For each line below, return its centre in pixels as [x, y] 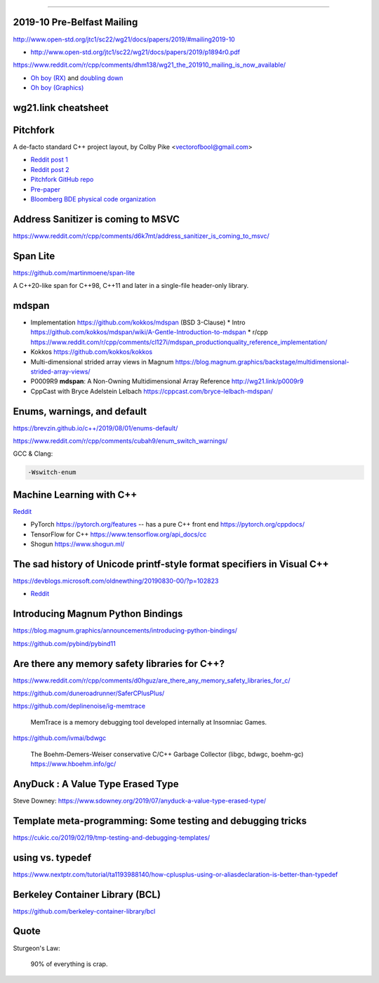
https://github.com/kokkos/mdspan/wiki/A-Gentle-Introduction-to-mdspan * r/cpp [149, 332]
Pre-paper [46, 189]
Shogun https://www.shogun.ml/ [78, 544]
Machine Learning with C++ [75, 495]
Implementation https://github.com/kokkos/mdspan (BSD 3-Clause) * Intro [138, 322]
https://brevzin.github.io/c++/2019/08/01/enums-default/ [95, 428]
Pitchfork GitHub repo [62, 180]
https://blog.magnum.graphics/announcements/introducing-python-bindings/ [125, 631]
